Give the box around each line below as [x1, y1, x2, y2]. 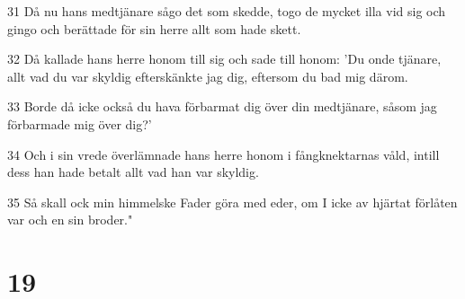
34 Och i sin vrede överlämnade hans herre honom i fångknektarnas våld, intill [7, 145, 440, 163]
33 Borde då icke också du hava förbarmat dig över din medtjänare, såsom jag [7, 97, 437, 116]
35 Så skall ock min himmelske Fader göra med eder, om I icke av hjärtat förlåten [7, 192, 458, 211]
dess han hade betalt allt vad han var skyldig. [7, 163, 259, 181]
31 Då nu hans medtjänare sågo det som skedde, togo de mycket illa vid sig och [7, 2, 446, 20]
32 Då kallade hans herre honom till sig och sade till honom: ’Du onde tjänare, [7, 49, 442, 68]
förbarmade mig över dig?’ [7, 114, 152, 133]
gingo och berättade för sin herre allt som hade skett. [7, 19, 301, 38]
